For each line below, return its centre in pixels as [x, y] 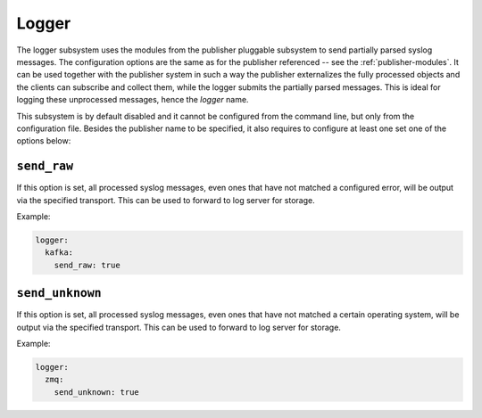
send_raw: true [87, 265]
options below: [44, 141]
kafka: [59, 253]
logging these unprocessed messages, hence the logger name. [133, 100]
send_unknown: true [97, 392]
